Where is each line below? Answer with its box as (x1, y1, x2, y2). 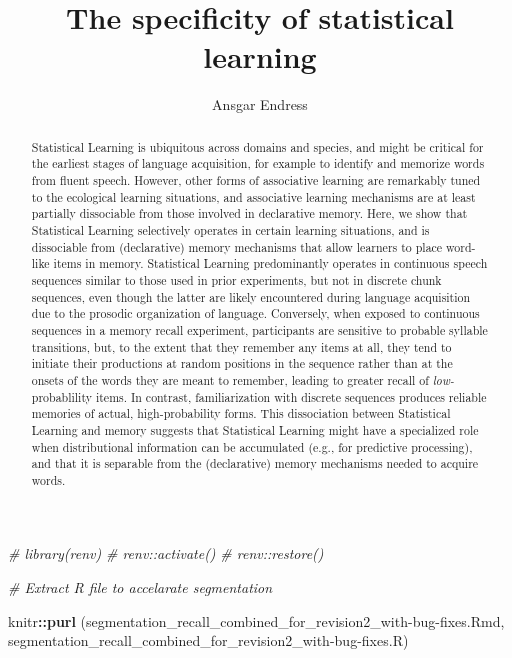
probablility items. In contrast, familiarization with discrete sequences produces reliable (31, 388, 487, 405)
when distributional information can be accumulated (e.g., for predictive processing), (31, 438, 473, 455)
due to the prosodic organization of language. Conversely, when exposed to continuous (31, 305, 480, 322)
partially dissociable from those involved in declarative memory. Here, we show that (31, 205, 468, 222)
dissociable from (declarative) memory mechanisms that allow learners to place (31, 238, 443, 255)
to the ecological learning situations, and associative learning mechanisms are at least (31, 188, 476, 205)
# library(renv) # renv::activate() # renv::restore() (8, 543, 324, 564)
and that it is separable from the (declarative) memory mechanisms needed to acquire (31, 455, 479, 472)
